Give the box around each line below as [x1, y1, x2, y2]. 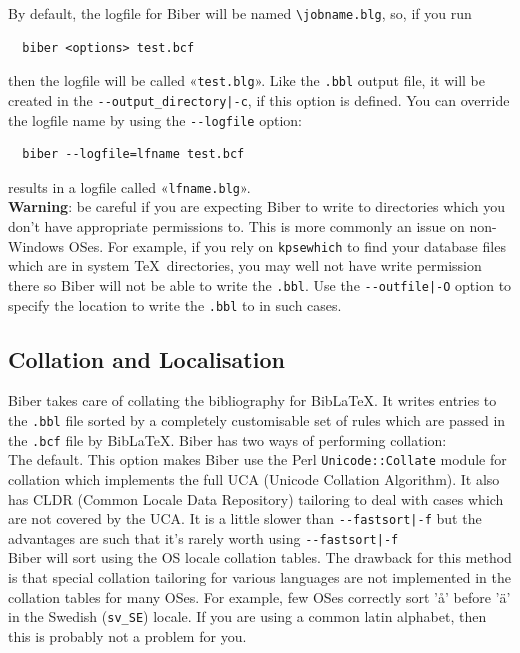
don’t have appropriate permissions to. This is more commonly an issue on [8, 216, 465, 237]
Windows [8, 235, 65, 256]
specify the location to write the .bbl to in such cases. [8, 294, 342, 315]
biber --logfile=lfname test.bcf [22, 147, 245, 162]
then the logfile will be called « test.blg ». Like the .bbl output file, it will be [8, 70, 485, 91]
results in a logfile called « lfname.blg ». [8, 176, 251, 197]
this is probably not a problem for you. [8, 625, 247, 646]
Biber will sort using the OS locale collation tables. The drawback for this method [8, 547, 512, 568]
